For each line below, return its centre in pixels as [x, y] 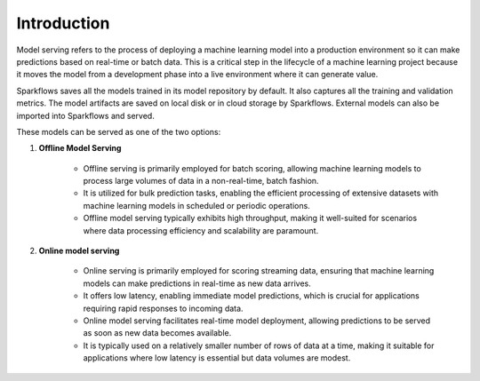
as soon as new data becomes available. [157, 333]
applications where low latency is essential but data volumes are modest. [217, 358]
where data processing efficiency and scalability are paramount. [201, 230]
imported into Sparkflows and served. [85, 115]
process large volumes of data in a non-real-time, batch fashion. [201, 181]
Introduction [63, 23]
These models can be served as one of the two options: [119, 131]
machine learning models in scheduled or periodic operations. [196, 205]
